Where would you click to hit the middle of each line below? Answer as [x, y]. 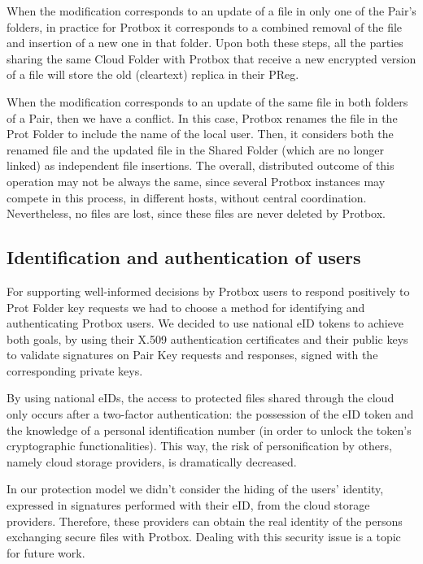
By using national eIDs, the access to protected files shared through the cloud [201, 398]
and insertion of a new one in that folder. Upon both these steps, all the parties [205, 43]
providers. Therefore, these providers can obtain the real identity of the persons [205, 521]
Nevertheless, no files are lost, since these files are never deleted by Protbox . [196, 213]
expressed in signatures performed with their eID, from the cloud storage [188, 505]
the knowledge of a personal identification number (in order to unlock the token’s [209, 430]
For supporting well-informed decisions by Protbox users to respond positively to [208, 291]
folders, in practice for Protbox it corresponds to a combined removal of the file [205, 26]
